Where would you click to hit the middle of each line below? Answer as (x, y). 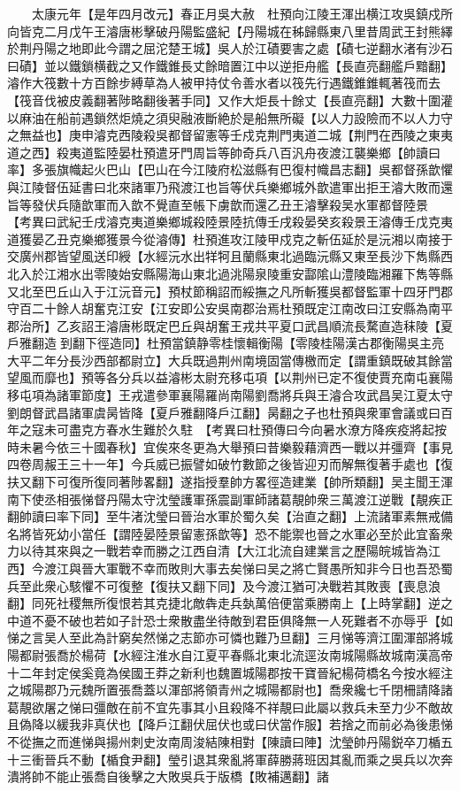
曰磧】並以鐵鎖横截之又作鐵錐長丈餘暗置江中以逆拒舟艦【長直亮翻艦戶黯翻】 (230, 65)
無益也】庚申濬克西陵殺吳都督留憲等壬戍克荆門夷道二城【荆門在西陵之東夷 (236, 135)
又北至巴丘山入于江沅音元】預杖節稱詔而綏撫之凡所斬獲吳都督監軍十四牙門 (224, 291)
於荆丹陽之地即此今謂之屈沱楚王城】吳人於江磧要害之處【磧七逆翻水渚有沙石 (230, 48)
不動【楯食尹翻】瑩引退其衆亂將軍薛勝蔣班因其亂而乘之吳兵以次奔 (261, 759)
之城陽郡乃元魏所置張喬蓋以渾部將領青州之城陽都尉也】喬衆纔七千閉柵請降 (224, 690)
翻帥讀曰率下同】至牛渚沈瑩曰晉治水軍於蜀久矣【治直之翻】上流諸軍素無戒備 (230, 516)
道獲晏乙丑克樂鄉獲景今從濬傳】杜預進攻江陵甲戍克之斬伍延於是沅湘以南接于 (230, 238)
